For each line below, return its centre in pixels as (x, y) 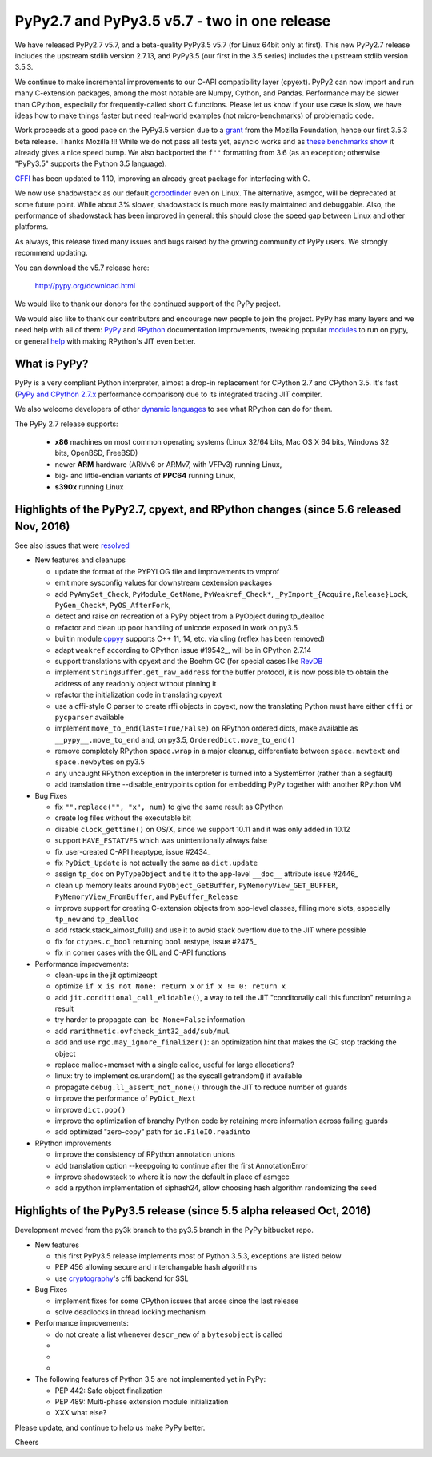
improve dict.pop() (90, 1109)
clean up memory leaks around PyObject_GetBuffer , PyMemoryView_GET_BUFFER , (196, 885)
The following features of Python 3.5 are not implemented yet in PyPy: (150, 1379)
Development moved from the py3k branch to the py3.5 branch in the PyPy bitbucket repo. (164, 1230)
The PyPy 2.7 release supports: (67, 424)
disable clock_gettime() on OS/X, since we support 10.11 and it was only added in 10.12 (203, 829)
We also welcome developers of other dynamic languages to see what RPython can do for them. (174, 409)
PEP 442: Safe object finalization (109, 1391)
